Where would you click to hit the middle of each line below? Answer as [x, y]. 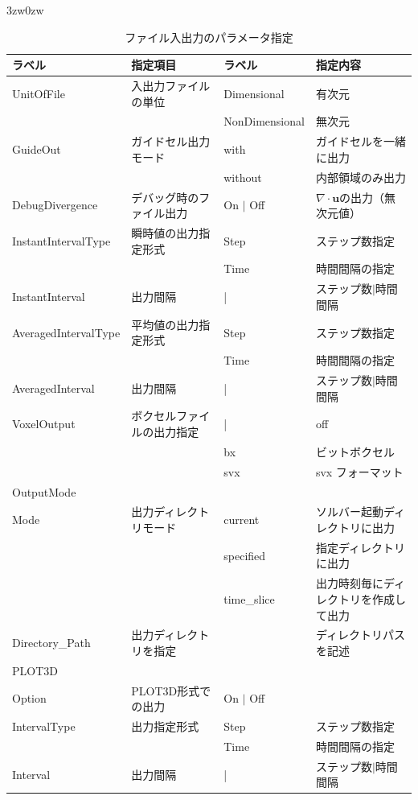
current [242, 520]
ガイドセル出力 [171, 141]
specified [245, 555]
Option [29, 698]
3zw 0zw [25, 10]
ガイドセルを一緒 [361, 141]
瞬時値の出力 [165, 233]
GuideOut [37, 149]
